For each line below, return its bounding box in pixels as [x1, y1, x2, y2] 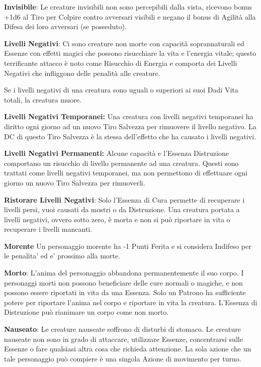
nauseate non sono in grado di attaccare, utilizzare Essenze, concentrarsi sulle [4, 333, 243, 344]
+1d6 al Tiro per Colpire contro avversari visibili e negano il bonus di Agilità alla [4, 11, 256, 22]
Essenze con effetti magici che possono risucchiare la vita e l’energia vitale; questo [4, 48, 256, 58]
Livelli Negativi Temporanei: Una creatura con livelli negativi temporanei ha [4, 111, 253, 122]
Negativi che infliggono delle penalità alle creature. [4, 67, 160, 78]
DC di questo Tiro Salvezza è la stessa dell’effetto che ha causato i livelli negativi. [4, 131, 256, 141]
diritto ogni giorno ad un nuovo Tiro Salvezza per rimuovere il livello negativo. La [4, 121, 256, 131]
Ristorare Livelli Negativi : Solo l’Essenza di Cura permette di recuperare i [4, 194, 245, 205]
